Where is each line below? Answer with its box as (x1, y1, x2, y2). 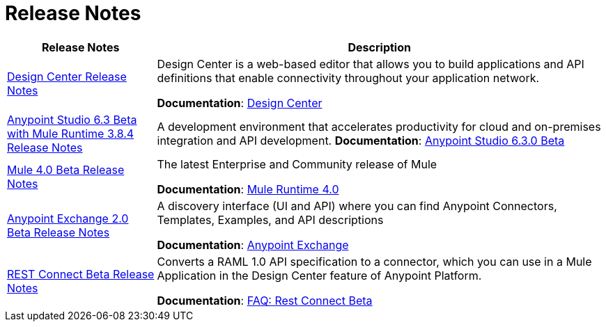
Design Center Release (7, 69, 127, 83)
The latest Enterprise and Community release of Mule (157, 157, 437, 171)
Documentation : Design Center (157, 95, 323, 110)
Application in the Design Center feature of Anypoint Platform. (157, 268, 482, 282)
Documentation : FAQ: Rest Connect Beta (157, 293, 373, 308)
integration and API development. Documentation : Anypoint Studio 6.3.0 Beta (157, 133, 565, 147)
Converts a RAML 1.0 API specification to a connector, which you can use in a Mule (157, 254, 592, 269)
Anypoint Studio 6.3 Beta (7, 112, 137, 127)
